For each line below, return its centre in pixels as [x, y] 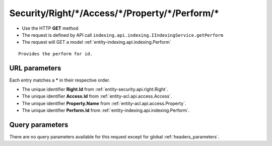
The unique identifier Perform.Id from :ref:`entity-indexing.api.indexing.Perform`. [106, 110]
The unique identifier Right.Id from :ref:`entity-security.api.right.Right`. [95, 89]
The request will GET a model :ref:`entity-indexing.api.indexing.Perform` [96, 42]
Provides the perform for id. [56, 54]
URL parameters [35, 68]
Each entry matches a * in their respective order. [60, 80]
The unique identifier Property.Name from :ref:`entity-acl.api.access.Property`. [104, 103]
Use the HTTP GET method [50, 28]
